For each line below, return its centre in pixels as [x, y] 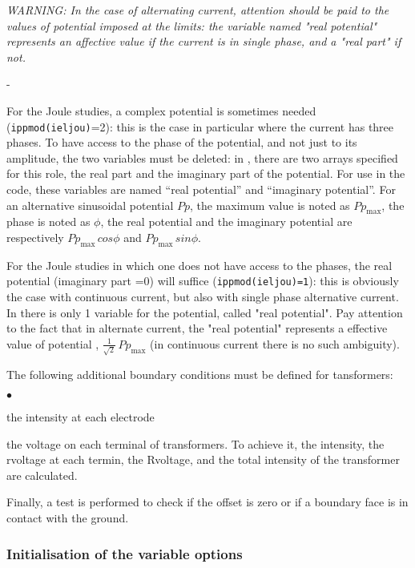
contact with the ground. [68, 518]
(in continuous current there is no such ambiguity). [275, 343]
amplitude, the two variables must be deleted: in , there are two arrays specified [202, 157]
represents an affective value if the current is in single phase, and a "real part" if [204, 41]
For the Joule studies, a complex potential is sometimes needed [161, 110]
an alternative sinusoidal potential [90, 205]
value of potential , [53, 343]
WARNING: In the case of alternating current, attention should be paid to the [198, 10]
